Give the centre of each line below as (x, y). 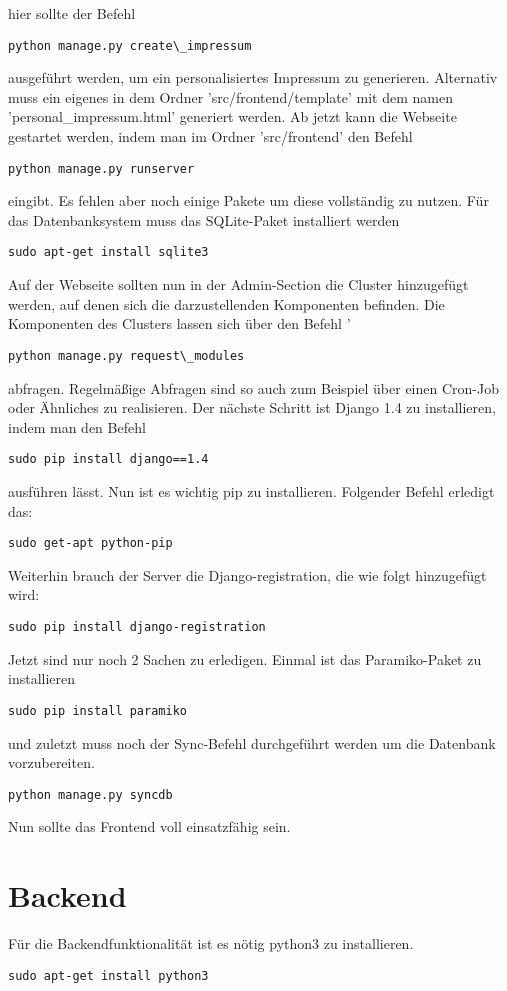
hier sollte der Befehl (72, 13)
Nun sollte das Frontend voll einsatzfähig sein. (149, 826)
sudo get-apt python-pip (90, 543)
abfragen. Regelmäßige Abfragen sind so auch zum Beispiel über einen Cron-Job (253, 387)
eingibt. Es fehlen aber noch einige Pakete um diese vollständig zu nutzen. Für (248, 200)
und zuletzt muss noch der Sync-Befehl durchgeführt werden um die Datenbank (252, 742)
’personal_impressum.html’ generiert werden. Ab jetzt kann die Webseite (232, 116)
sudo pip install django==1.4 (108, 459)
